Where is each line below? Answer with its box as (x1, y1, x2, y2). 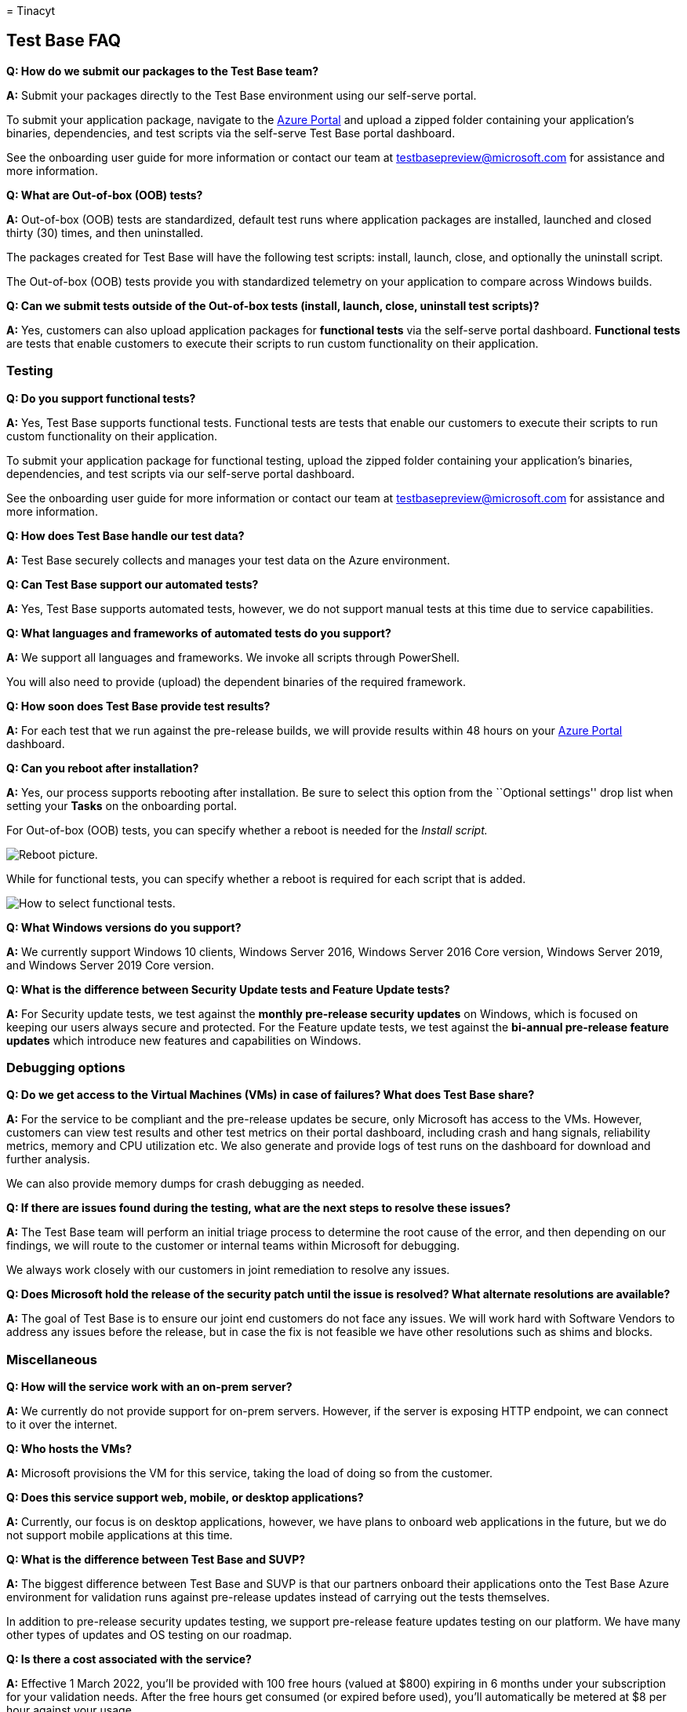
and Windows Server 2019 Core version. (6, 958, 215, 972)
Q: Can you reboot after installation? (6, 761, 199, 775)
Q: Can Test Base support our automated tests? (6, 577, 259, 591)
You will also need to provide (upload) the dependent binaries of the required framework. (6, 674, 466, 688)
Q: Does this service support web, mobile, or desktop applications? (6, 1491, 364, 1505)
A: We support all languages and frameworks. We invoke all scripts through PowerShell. (6, 650, 460, 664)
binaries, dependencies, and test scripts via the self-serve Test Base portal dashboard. (6, 126, 456, 140)
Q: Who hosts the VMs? (6, 1442, 133, 1456)
